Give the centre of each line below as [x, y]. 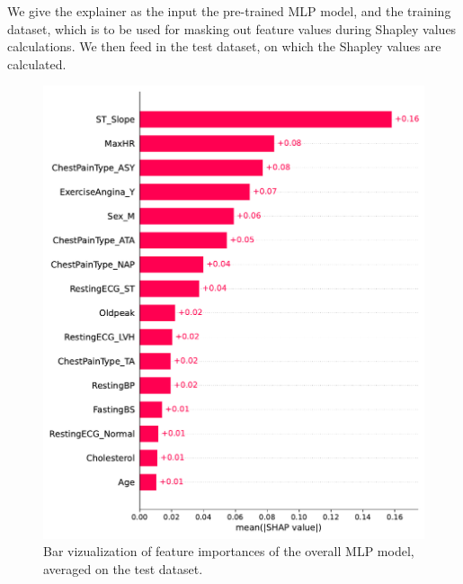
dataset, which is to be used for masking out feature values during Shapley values [232, 28]
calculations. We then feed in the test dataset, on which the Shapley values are [224, 46]
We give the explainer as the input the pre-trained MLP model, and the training [229, 11]
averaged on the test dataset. [123, 568]
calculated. [37, 63]
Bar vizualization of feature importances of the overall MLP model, [229, 551]
